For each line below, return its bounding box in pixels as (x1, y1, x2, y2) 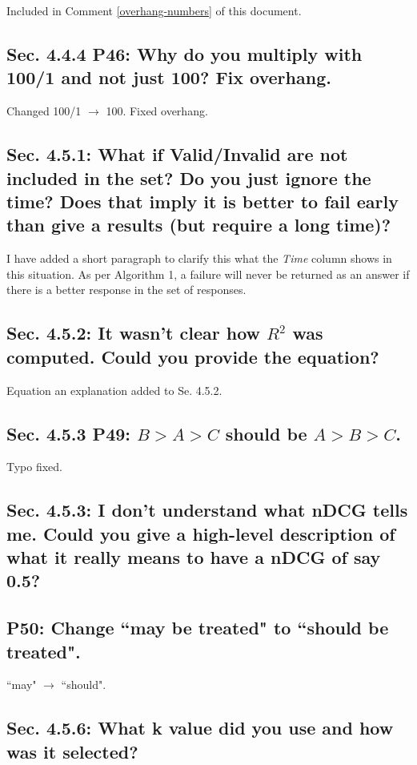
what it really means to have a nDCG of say (6, 545, 381, 570)
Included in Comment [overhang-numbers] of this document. (6, 2, 302, 18)
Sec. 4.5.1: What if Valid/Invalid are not (6, 142, 348, 167)
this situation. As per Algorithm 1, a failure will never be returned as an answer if (6, 265, 410, 282)
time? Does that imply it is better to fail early (6, 188, 399, 213)
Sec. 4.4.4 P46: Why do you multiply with (6, 41, 363, 66)
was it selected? (6, 739, 138, 763)
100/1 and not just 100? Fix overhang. (6, 65, 331, 90)
